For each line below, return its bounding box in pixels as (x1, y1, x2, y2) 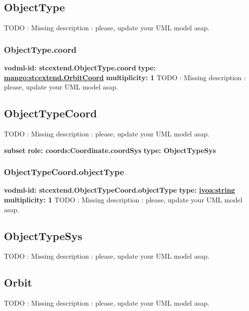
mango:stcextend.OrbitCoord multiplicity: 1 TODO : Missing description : (4, 72, 246, 82)
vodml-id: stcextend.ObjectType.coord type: (4, 63, 156, 73)
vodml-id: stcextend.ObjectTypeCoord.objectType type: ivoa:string (4, 185, 235, 195)
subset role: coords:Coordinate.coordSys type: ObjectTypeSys (4, 145, 216, 155)
